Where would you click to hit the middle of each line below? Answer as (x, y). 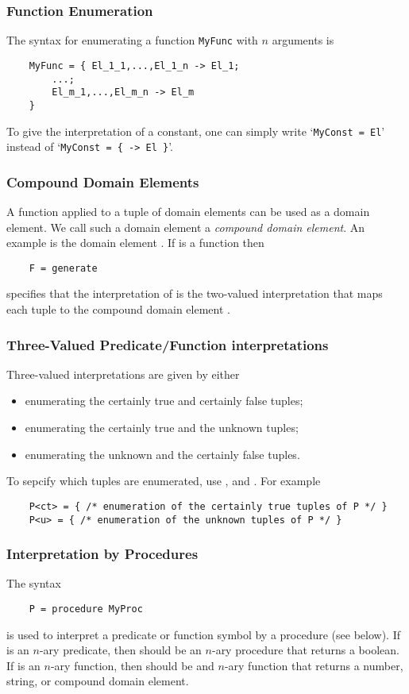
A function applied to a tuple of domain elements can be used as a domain (188, 212)
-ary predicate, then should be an (120, 650)
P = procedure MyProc (86, 609)
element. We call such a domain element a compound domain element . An (186, 227)
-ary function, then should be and (132, 665)
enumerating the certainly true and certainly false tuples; (164, 401)
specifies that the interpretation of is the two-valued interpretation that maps (195, 293)
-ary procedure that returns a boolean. (305, 650)
